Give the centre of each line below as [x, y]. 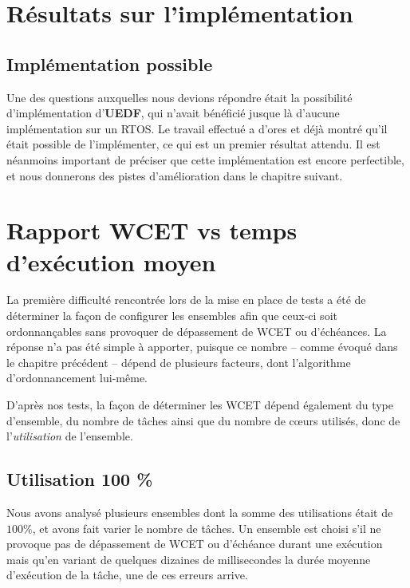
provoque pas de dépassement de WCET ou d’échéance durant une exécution [195, 544]
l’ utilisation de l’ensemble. [70, 436]
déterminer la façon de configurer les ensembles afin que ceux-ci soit [172, 316]
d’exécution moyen [111, 261]
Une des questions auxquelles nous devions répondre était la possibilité [179, 97]
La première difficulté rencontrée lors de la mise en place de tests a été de [186, 300]
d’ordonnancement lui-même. [77, 378]
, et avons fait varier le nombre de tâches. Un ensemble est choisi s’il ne [207, 528]
